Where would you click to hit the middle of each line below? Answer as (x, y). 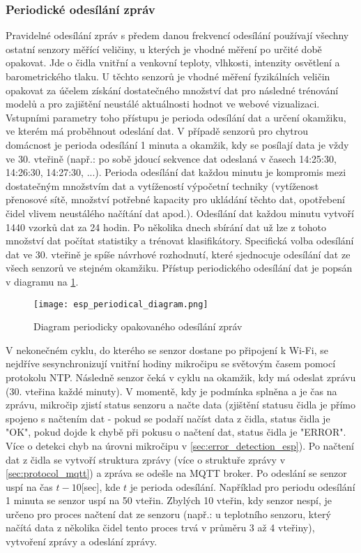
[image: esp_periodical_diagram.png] (121, 304)
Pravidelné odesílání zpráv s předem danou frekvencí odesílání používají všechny (177, 35)
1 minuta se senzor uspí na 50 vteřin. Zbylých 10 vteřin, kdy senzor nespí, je (169, 500)
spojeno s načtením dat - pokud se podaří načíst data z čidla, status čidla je (168, 418)
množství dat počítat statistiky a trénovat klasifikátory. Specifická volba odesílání (180, 241)
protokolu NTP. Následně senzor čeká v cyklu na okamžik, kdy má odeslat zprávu (181, 377)
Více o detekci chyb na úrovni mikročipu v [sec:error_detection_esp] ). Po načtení (180, 445)
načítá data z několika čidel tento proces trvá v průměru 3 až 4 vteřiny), (160, 528)
